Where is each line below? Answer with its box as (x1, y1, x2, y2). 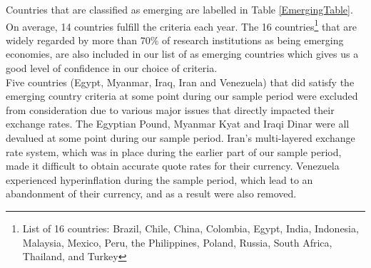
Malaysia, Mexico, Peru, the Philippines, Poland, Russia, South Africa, (22, 234, 332, 249)
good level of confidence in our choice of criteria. (6, 61, 218, 76)
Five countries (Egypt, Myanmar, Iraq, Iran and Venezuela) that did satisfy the (6, 74, 355, 89)
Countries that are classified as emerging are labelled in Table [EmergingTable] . (6, 2, 353, 16)
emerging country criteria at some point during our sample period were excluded (6, 88, 358, 103)
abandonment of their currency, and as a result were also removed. (6, 186, 297, 201)
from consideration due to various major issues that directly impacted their (6, 102, 335, 117)
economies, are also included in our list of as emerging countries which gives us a (6, 46, 359, 61)
